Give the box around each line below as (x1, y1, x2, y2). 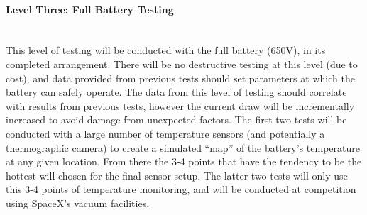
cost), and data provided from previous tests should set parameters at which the (6, 70, 355, 85)
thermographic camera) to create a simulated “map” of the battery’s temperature (6, 140, 360, 155)
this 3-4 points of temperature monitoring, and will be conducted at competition (6, 182, 356, 197)
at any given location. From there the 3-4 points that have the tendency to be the (6, 154, 362, 169)
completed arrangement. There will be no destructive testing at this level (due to (6, 56, 358, 71)
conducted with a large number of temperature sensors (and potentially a (6, 126, 325, 140)
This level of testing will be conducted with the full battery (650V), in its (6, 43, 326, 57)
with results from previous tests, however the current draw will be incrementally (6, 98, 355, 113)
